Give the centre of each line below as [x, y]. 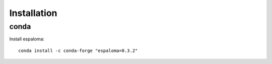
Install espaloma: [27, 39]
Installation [33, 13]
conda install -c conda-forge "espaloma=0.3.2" [78, 50]
